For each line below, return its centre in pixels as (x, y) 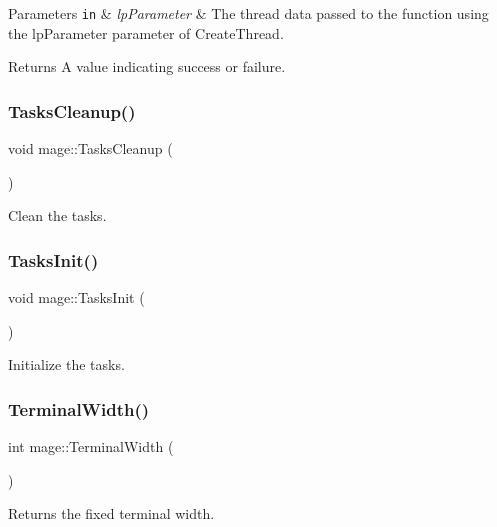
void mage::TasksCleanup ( (90, 148)
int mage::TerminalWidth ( (91, 446)
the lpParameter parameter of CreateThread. (146, 32)
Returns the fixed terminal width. (111, 513)
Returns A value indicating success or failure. (147, 66)
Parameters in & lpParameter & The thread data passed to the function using (248, 13)
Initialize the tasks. (66, 364)
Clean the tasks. (57, 215)
